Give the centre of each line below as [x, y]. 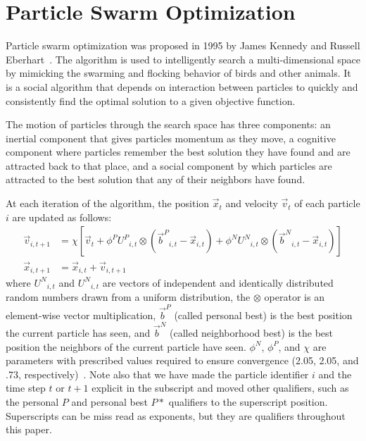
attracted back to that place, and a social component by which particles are [169, 165]
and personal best [109, 402]
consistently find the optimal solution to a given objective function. [151, 100]
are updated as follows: [62, 217]
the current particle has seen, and [78, 333]
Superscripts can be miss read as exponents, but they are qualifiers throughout [176, 415]
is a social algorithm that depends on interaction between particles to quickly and [182, 86]
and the [335, 374]
